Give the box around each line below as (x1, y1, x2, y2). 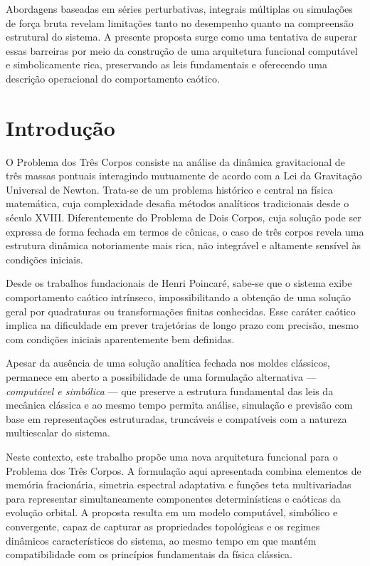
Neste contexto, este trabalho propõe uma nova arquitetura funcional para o (6, 449, 338, 463)
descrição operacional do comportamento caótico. (6, 70, 220, 85)
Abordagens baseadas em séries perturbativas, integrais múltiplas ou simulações (6, 1, 353, 16)
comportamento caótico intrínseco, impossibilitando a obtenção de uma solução (6, 290, 351, 305)
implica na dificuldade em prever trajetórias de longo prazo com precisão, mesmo (6, 318, 359, 332)
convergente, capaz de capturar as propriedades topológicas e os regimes (6, 518, 320, 533)
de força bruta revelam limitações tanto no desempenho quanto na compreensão (6, 15, 354, 30)
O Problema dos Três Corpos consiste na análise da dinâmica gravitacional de (6, 154, 345, 169)
